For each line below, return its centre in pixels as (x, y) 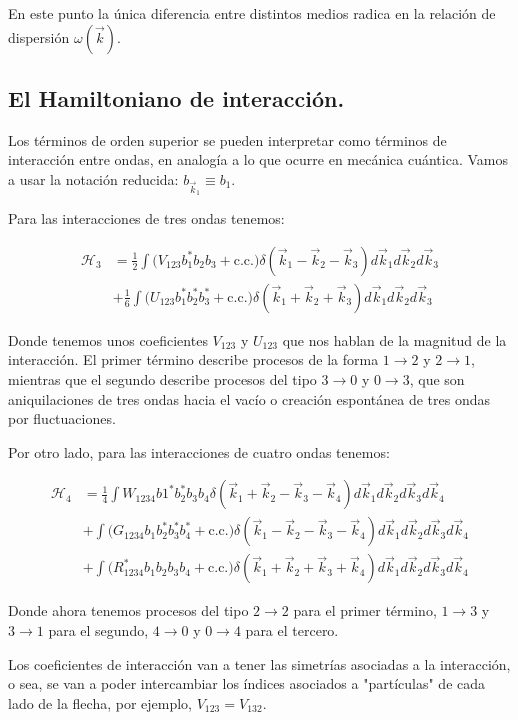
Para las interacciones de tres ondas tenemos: (146, 218)
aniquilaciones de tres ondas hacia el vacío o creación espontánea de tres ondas (249, 398)
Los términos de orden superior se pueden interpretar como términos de (227, 139)
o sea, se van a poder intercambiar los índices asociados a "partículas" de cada (247, 683)
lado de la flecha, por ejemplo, (100, 702)
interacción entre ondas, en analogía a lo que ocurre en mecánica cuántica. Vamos (258, 159)
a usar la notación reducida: (93, 178)
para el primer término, (365, 610)
